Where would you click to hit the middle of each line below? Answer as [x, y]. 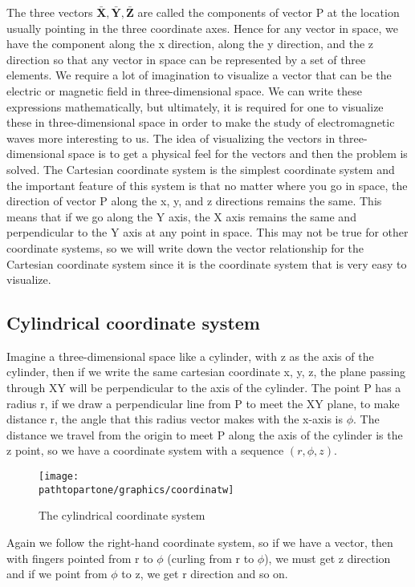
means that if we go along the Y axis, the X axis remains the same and [181, 216]
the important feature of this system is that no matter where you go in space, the [207, 185]
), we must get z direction [328, 558]
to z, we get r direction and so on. [205, 574]
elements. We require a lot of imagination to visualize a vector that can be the [199, 75]
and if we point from [57, 574]
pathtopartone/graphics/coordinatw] [136, 490]
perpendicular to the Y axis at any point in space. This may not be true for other [207, 232]
